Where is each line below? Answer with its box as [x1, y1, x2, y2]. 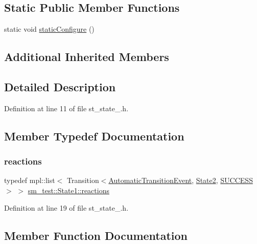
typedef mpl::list [4, 175, 55, 186]
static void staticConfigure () [4, 24, 95, 34]
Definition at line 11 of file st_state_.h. [4, 103, 129, 113]
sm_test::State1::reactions [28, 185, 109, 195]
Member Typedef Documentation [4, 128, 184, 144]
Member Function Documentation [4, 227, 188, 243]
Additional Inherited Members [4, 49, 169, 65]
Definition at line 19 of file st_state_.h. [4, 202, 129, 213]
